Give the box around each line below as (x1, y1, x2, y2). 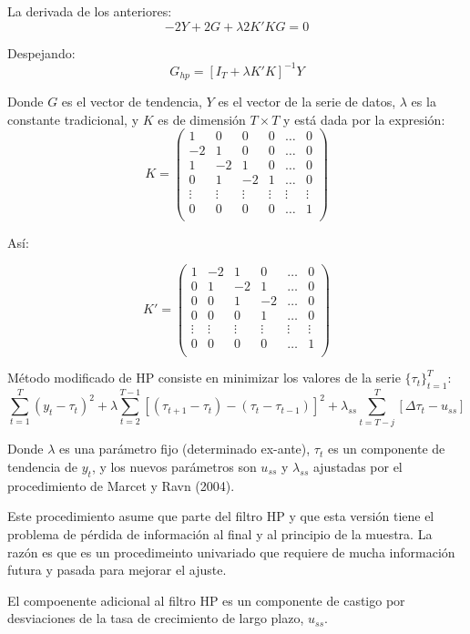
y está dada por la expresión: (283, 109, 445, 128)
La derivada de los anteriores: (7, 2, 172, 20)
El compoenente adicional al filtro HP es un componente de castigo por (7, 590, 405, 609)
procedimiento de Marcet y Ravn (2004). (7, 475, 235, 495)
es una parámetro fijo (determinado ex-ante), (58, 439, 311, 458)
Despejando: (7, 43, 76, 62)
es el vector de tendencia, (61, 92, 202, 111)
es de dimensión (158, 109, 246, 128)
